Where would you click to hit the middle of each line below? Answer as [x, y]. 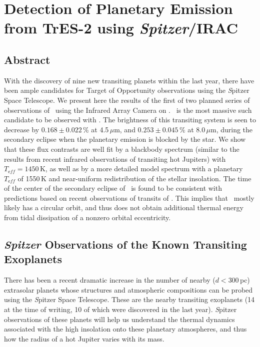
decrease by [22, 129]
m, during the [232, 129]
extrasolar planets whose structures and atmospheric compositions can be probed [128, 289]
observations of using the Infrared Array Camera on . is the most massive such [128, 110]
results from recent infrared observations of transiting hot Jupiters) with [115, 159]
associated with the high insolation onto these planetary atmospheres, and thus [125, 329]
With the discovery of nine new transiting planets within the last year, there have [129, 80]
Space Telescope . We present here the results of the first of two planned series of [127, 100]
